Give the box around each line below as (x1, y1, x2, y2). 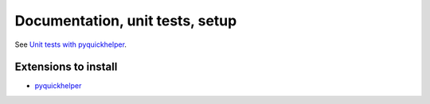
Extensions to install (14, 60, 118, 74)
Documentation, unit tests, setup (14, 12, 237, 29)
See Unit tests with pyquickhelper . (14, 40, 127, 49)
